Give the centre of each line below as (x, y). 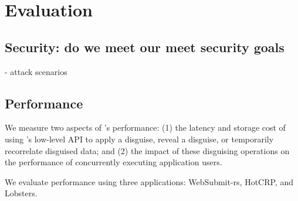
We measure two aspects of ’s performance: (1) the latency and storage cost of (145, 127)
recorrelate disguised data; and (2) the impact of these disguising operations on (147, 150)
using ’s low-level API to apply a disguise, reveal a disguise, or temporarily (139, 139)
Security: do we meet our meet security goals (145, 47)
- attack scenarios (36, 71)
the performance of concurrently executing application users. (114, 162)
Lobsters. (21, 193)
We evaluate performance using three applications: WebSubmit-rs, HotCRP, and (149, 181)
